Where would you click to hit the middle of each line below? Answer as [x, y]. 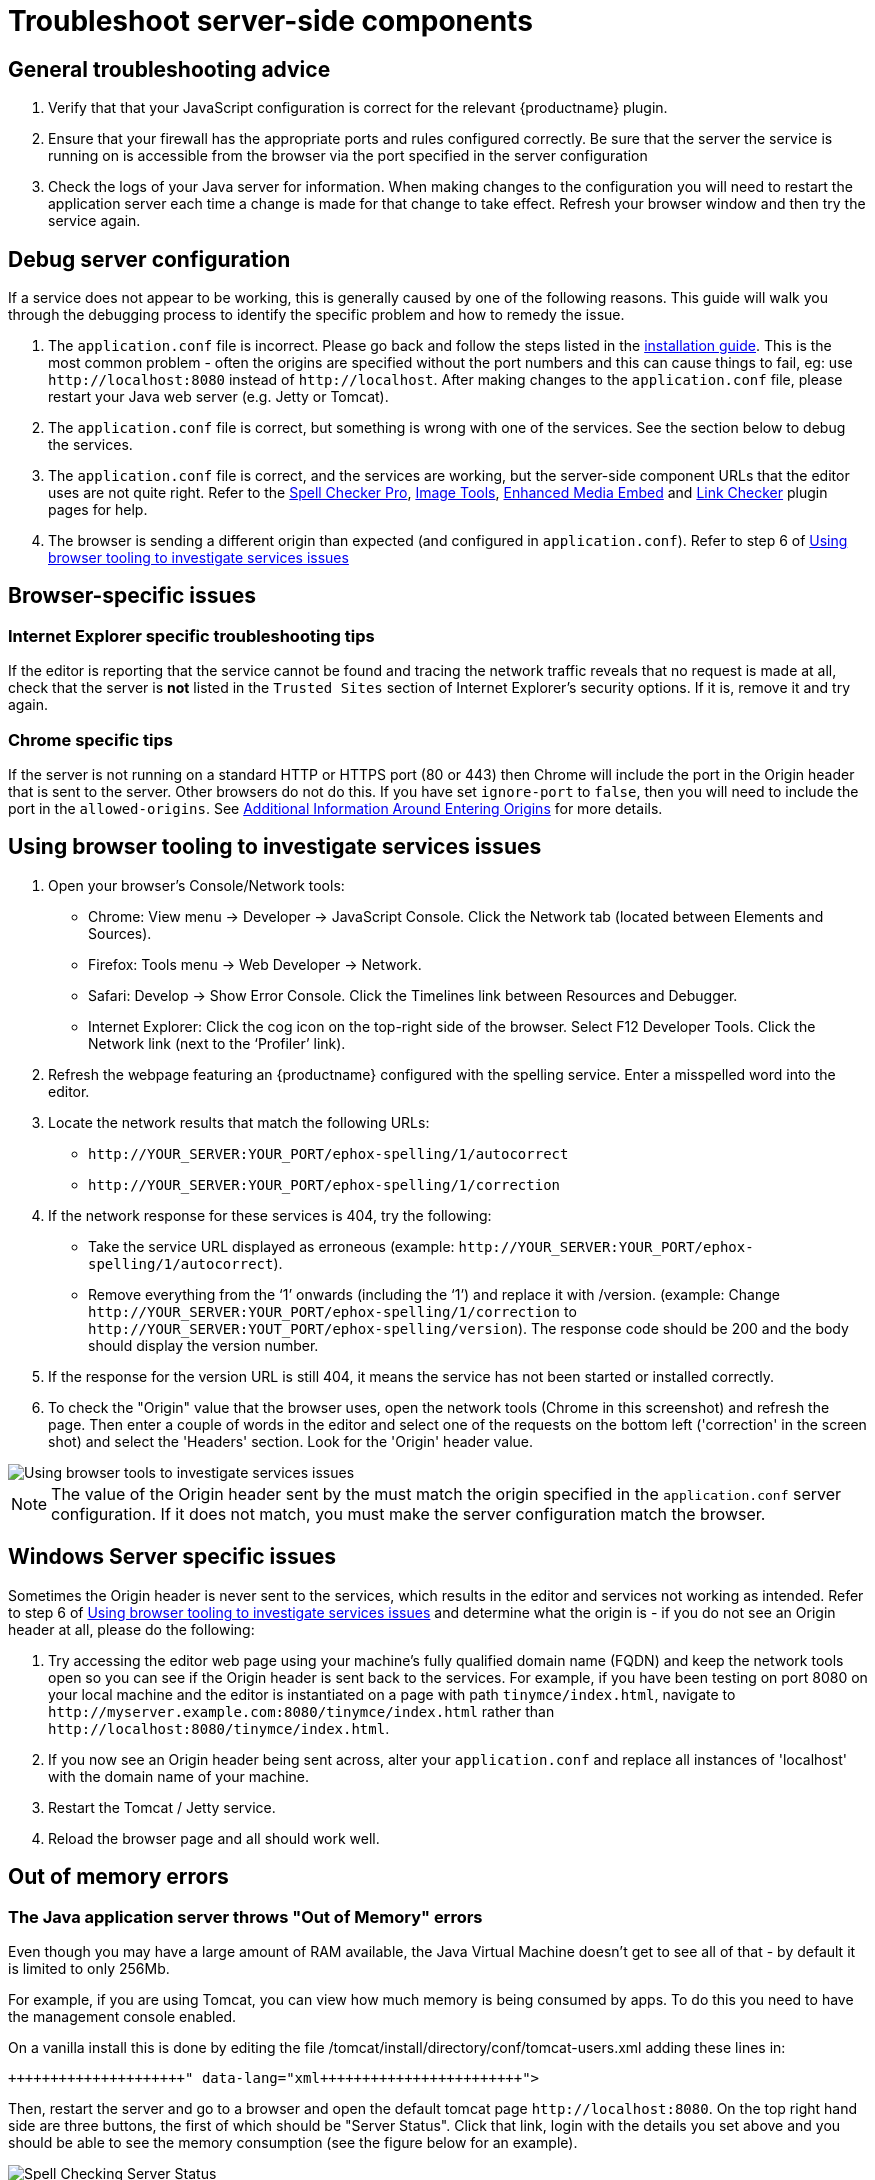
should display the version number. [203, 1345]
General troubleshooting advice [169, 69]
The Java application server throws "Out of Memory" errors [245, 1916]
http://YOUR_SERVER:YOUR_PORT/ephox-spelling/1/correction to [332, 1311]
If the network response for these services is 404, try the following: [270, 1215]
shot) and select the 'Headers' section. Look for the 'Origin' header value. [291, 1441]
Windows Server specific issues [172, 1557]
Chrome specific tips [90, 739]
